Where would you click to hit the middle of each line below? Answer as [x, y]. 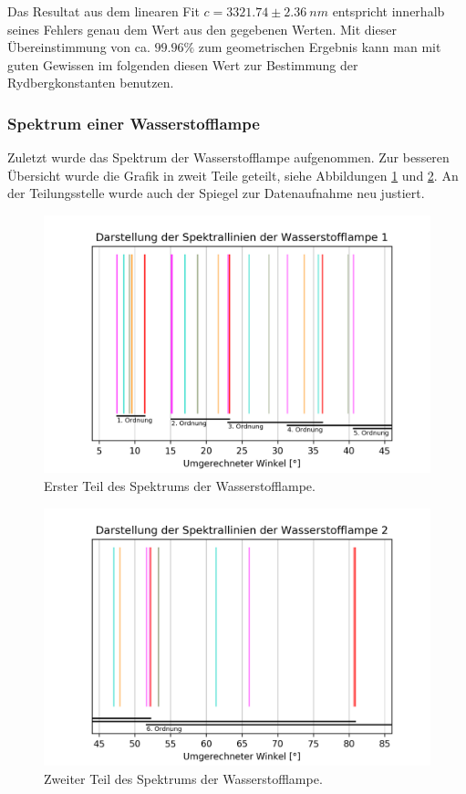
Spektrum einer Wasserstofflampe [134, 123]
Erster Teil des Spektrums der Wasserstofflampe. [180, 485]
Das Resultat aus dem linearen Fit [104, 11]
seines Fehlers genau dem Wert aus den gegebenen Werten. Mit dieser [202, 29]
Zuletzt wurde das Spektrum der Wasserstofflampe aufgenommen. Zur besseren [228, 157]
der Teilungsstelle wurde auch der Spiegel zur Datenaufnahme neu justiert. [216, 193]
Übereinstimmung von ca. [79, 47]
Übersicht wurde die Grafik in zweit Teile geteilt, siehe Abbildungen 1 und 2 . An [233, 175]
